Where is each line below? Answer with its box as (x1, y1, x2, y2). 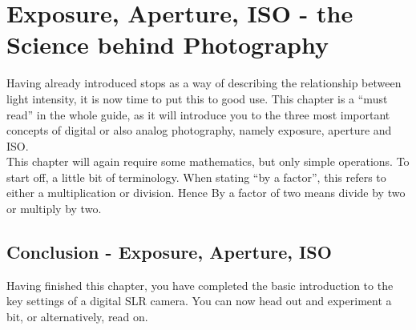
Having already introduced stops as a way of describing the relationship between (6, 74, 402, 91)
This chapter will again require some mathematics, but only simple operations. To (6, 153, 410, 170)
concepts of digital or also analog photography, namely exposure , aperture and (6, 122, 392, 139)
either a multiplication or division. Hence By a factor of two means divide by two (6, 184, 406, 201)
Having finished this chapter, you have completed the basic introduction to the (6, 276, 394, 293)
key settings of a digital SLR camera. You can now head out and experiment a (6, 292, 392, 309)
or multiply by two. (6, 200, 102, 217)
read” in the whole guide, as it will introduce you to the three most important (6, 106, 390, 123)
